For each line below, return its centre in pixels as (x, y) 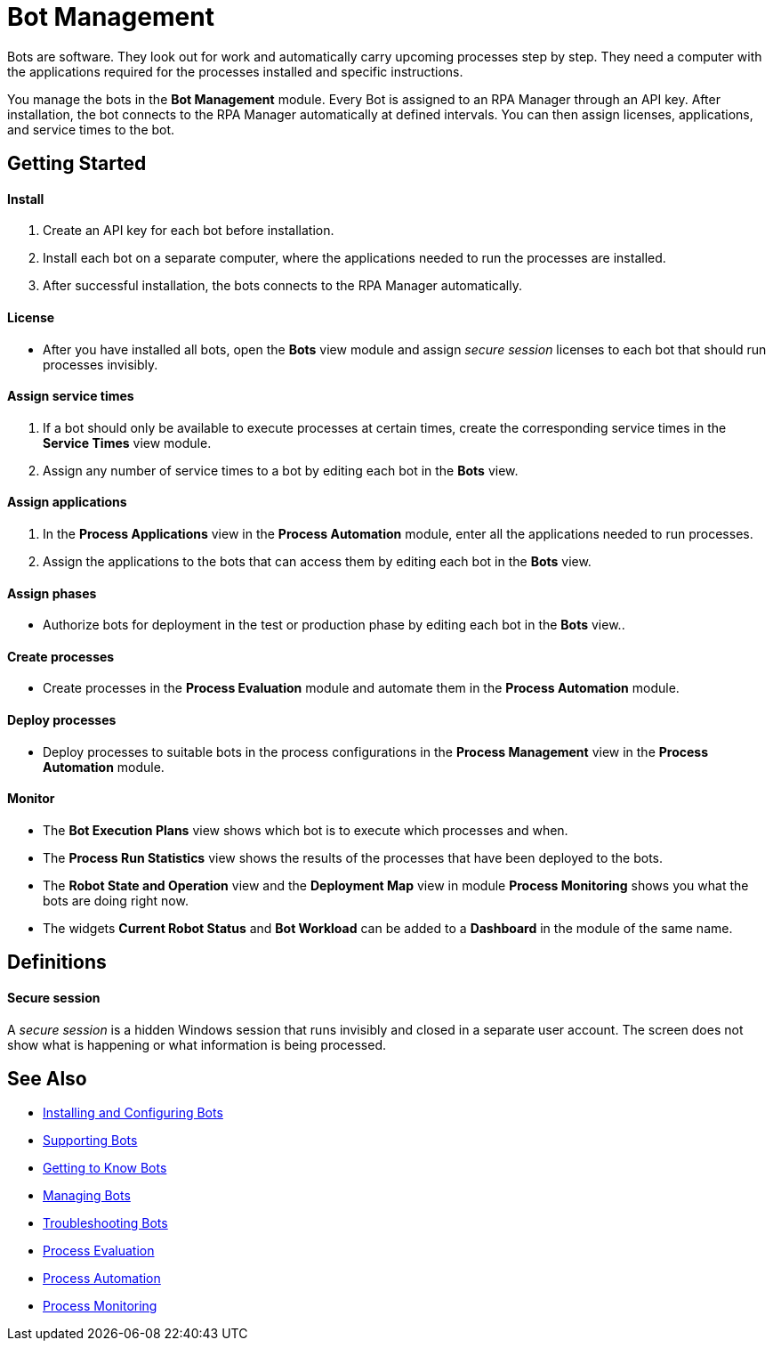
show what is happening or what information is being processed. (197, 1044)
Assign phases (52, 593)
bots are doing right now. (116, 900)
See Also (47, 1078)
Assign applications (67, 502)
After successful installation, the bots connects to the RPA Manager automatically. (282, 286)
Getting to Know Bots (105, 1168)
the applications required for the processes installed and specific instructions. (235, 71)
